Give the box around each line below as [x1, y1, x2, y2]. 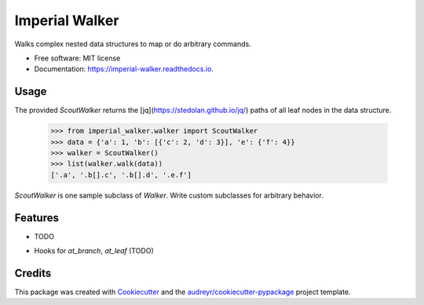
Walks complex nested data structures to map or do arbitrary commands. [14, 39, 251, 49]
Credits [14, 267, 52, 280]
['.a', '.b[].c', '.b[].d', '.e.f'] [50, 170, 192, 180]
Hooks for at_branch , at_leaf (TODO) [34, 246, 154, 256]
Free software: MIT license [34, 53, 121, 63]
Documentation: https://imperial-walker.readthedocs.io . [34, 64, 214, 74]
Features [14, 211, 59, 224]
